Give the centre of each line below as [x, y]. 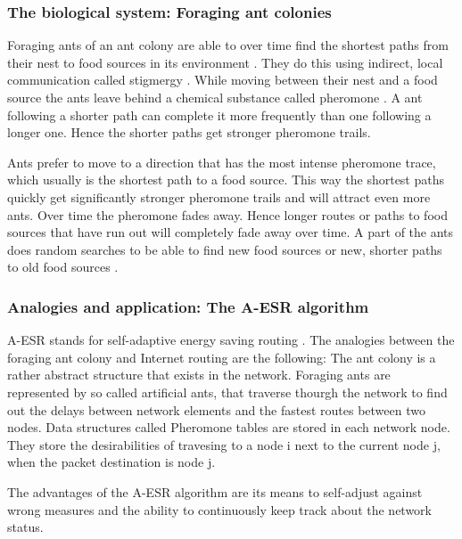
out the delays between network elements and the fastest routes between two [216, 409]
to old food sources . [63, 267]
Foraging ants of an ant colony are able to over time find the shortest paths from [228, 45]
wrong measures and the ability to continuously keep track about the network [219, 509]
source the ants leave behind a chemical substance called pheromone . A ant [215, 97]
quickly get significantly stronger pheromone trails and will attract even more [219, 196]
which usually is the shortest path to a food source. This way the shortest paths [226, 180]
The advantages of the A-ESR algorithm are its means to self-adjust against [215, 491]
